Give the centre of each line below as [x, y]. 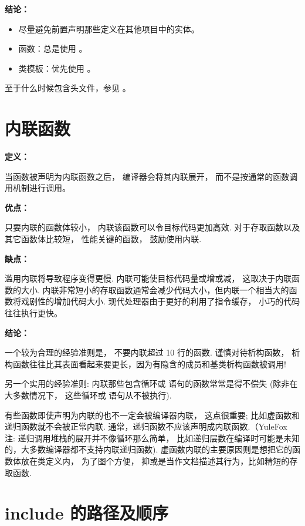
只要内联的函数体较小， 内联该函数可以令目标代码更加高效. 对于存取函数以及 [152, 227]
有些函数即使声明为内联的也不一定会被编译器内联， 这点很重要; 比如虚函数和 [152, 415]
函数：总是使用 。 [53, 48]
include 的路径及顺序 [87, 513]
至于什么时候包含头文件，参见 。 [68, 88]
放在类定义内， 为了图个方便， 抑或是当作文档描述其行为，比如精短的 [155, 460]
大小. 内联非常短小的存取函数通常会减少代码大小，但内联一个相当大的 [155, 289]
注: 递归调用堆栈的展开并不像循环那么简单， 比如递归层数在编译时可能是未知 [152, 438]
